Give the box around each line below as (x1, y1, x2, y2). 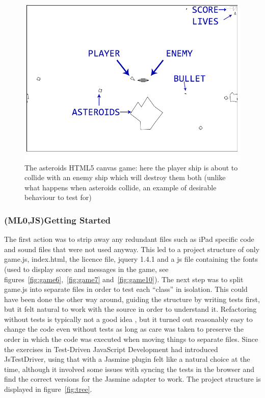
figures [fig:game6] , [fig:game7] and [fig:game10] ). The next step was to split (4, 273, 244, 284)
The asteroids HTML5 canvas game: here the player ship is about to (24, 162, 238, 172)
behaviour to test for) (24, 192, 92, 203)
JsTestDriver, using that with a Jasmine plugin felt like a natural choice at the (4, 354, 250, 364)
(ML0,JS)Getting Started (4, 213, 111, 226)
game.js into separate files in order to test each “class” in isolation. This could (4, 284, 248, 294)
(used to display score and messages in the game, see (4, 263, 169, 274)
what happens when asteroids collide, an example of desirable (24, 182, 217, 192)
